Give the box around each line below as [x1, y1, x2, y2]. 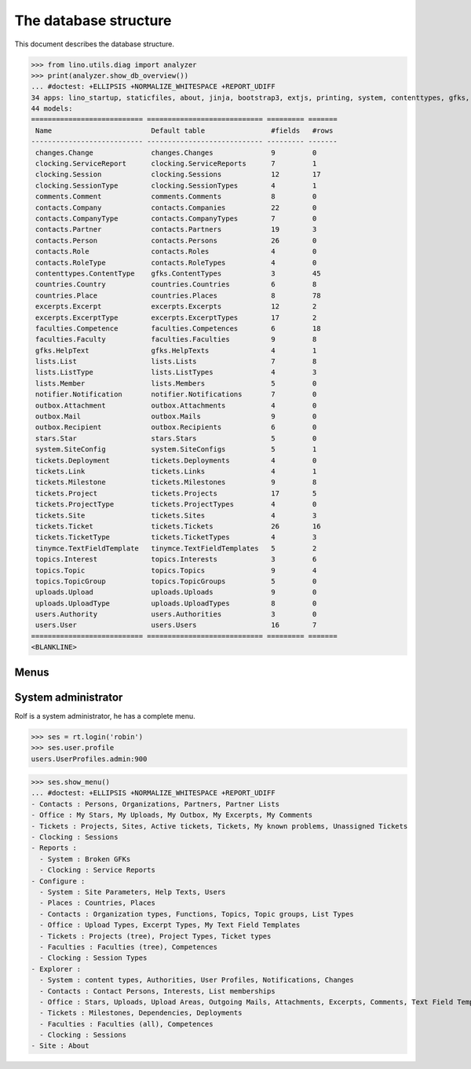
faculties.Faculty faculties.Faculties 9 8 [35, 335, 317, 344]
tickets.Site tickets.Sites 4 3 [35, 511, 317, 520]
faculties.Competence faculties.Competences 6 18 [35, 324, 321, 333]
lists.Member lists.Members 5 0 [35, 379, 317, 388]
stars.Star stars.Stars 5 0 [35, 434, 317, 443]
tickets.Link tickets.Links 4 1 [35, 467, 317, 475]
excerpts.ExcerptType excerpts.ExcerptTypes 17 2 [35, 313, 317, 322]
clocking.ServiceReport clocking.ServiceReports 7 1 [35, 159, 317, 168]
